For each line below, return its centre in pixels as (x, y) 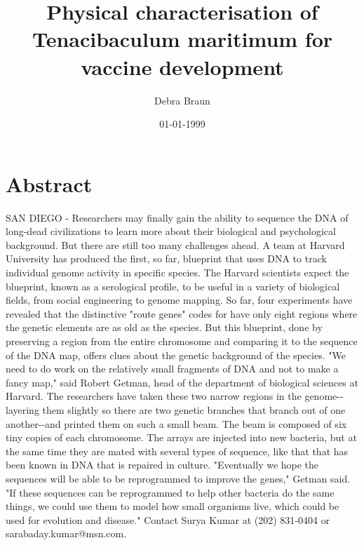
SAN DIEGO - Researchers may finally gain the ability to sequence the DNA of (177, 217)
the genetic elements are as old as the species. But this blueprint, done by (164, 327)
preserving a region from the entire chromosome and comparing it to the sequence (182, 341)
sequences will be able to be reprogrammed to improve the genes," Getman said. (178, 478)
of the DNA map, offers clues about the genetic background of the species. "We (176, 355)
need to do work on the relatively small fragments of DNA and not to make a (172, 369)
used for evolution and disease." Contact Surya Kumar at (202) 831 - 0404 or (168, 519)
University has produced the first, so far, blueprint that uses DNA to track (166, 258)
